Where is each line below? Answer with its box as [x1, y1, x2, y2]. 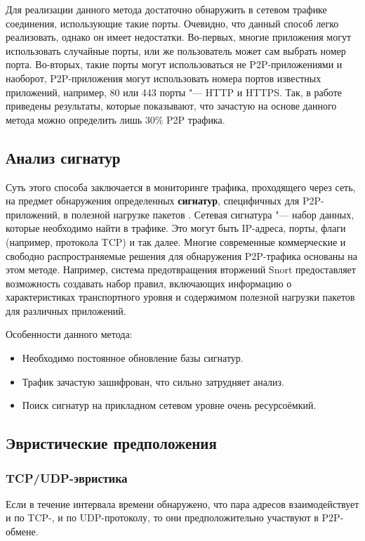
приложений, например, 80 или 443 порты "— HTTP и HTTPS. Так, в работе [6, 84, 343, 99]
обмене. [6, 524, 39, 539]
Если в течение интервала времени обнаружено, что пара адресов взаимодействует [6, 496, 359, 511]
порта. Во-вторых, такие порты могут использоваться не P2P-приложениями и [6, 57, 343, 72]
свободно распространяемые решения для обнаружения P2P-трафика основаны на [6, 248, 357, 263]
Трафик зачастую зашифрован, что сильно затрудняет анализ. [22, 374, 285, 389]
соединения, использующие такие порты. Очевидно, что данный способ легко [6, 15, 339, 30]
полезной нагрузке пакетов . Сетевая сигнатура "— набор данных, [71, 207, 354, 221]
